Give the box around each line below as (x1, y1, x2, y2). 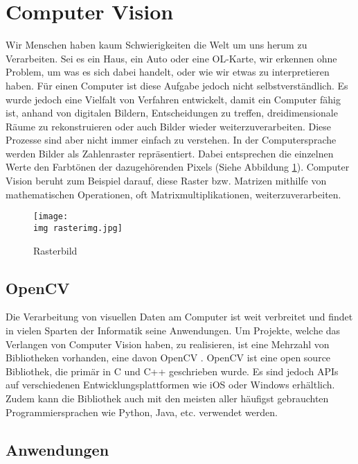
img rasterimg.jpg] (33, 223, 123, 233)
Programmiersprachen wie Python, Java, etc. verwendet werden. (6, 404, 278, 419)
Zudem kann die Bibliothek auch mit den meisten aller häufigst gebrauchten (6, 390, 329, 405)
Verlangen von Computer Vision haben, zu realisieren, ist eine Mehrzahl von (6, 336, 330, 351)
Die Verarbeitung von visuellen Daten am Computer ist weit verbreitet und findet (6, 309, 353, 324)
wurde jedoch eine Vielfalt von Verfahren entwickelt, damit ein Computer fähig (6, 92, 341, 106)
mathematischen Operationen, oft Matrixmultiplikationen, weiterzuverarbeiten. (6, 187, 341, 201)
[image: (33, 212, 69, 222)
